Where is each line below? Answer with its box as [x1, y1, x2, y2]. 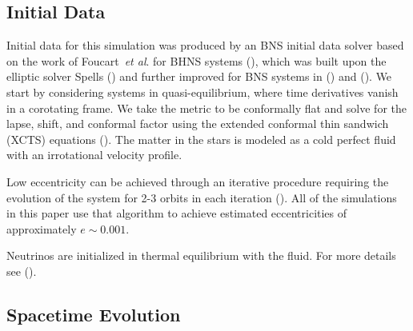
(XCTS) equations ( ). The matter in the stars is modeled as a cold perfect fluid [6, 130, 396, 147]
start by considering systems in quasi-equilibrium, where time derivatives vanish [6, 83, 399, 100]
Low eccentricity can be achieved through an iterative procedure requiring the [6, 173, 389, 189]
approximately [6, 220, 77, 237]
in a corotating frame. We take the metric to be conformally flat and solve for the [6, 99, 407, 116]
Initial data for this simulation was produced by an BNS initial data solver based [6, 37, 404, 54]
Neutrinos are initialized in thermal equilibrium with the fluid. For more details [6, 247, 396, 264]
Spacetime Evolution [6, 301, 181, 326]
